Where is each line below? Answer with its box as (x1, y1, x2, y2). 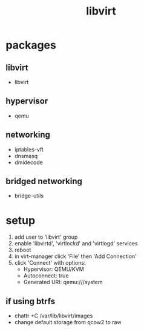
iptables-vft (14, 145, 44, 153)
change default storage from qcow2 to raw (14, 319, 122, 326)
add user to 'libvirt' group (14, 233, 78, 241)
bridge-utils (14, 192, 44, 199)
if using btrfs (5, 296, 56, 307)
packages (5, 38, 57, 52)
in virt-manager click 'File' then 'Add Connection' (14, 253, 137, 260)
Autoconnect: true (23, 272, 69, 279)
